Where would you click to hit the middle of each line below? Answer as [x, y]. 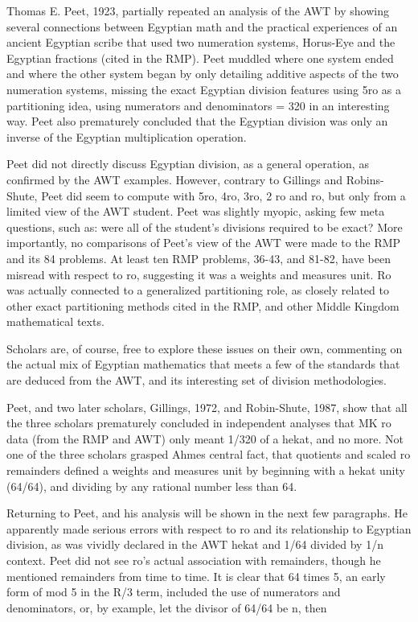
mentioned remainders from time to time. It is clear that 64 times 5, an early [196, 576]
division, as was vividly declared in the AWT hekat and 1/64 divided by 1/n [195, 544]
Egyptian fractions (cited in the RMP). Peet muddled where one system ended [200, 58]
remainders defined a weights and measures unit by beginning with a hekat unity [206, 470]
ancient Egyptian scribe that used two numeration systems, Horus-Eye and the [201, 42]
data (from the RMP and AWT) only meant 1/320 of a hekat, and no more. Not [205, 438]
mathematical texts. [55, 321]
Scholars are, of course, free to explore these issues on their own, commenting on [205, 348]
